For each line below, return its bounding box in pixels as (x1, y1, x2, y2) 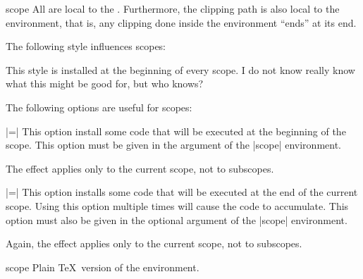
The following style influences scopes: (6, 39, 166, 54)
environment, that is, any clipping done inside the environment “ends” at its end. (6, 15, 357, 30)
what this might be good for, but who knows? (6, 76, 204, 91)
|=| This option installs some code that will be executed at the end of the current (6, 185, 358, 199)
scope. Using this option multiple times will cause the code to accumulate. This (6, 198, 349, 213)
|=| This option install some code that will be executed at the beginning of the (6, 123, 346, 138)
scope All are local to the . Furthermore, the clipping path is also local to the (6, 1, 340, 15)
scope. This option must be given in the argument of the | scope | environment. (6, 137, 341, 152)
